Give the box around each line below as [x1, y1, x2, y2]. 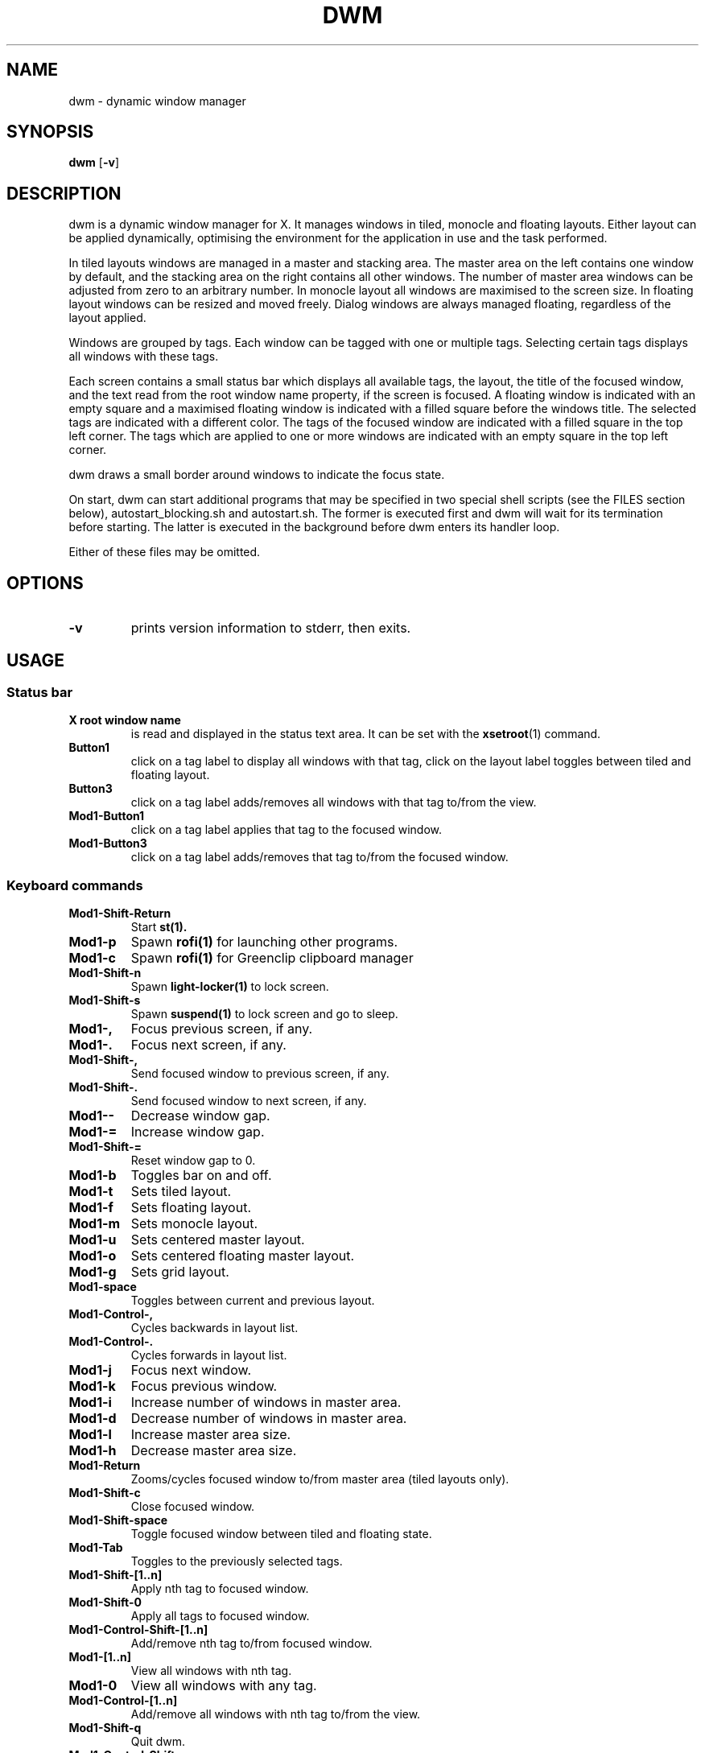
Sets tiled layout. [130, 1183, 232, 1200]
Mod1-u [68, 1231, 117, 1248]
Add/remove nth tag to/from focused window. [130, 1636, 373, 1651]
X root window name [68, 713, 181, 728]
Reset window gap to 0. [130, 1153, 256, 1168]
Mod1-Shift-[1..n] [68, 1568, 163, 1582]
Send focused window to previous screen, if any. [130, 1066, 390, 1081]
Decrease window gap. [130, 1107, 270, 1124]
